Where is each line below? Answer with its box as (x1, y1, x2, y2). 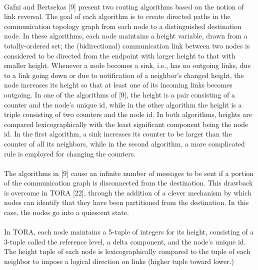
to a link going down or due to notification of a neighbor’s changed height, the (4, 69, 244, 80)
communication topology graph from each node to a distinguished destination (4, 20, 241, 31)
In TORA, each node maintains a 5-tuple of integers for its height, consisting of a (4, 226, 254, 237)
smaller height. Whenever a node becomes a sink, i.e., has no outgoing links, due (4, 60, 251, 70)
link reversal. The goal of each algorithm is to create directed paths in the (4, 11, 230, 21)
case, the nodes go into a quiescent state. (4, 207, 129, 217)
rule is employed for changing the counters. (4, 148, 136, 158)
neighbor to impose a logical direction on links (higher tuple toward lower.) (4, 256, 234, 266)
